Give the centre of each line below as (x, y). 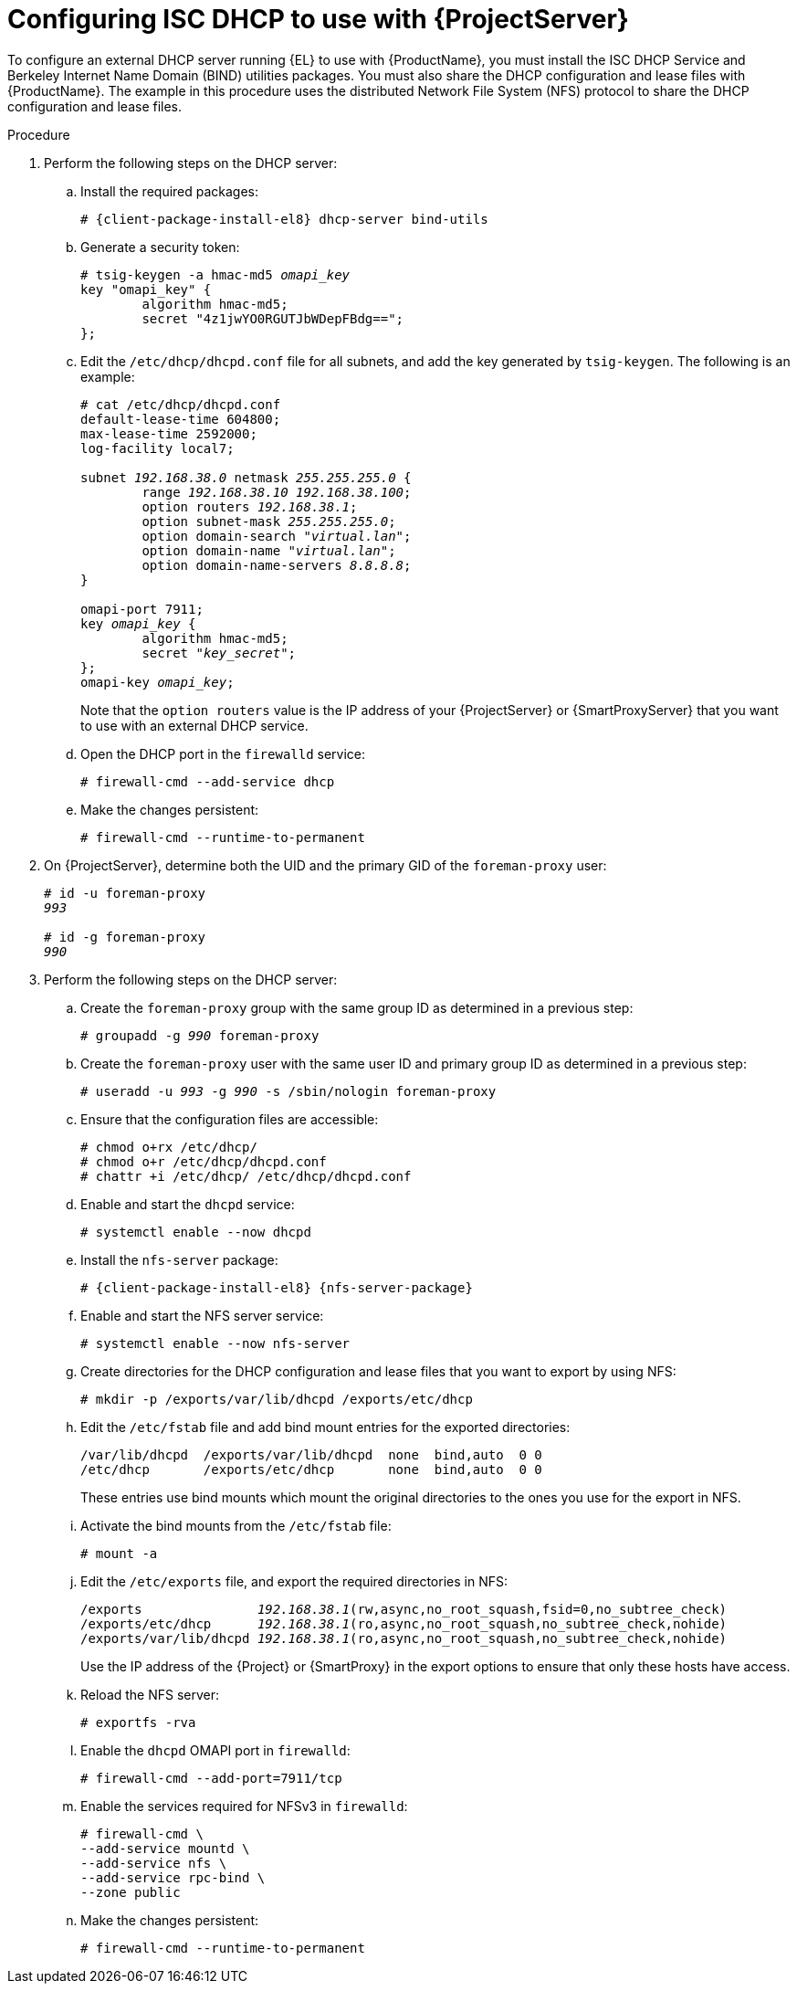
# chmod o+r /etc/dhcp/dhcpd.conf (204, 1161)
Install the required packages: (170, 191)
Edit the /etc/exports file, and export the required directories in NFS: (294, 1581)
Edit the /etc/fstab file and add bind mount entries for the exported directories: (325, 1427)
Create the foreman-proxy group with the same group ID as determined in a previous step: (357, 1007)
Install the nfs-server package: (179, 1259)
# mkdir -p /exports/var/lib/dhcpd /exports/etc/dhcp (277, 1399)
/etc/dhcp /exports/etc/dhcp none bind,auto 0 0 (311, 1469)
